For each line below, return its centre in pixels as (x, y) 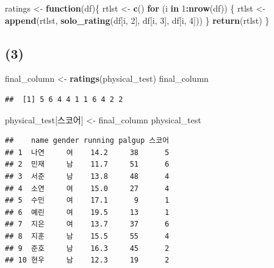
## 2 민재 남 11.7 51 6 (87, 165)
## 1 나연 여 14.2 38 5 (87, 152)
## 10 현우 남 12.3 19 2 (87, 260)
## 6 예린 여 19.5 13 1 (87, 212)
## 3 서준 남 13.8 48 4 (87, 176)
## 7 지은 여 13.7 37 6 (87, 224)
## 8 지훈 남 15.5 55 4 (87, 236)
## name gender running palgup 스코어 (87, 141)
